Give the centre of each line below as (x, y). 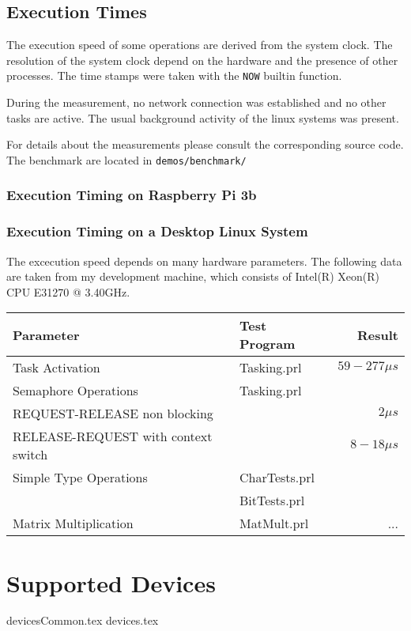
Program (267, 344)
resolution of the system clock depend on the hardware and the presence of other (202, 60)
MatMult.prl (274, 523)
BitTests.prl (272, 501)
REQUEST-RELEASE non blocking (113, 414)
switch (30, 455)
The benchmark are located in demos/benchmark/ (126, 159)
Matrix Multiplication (73, 523)
